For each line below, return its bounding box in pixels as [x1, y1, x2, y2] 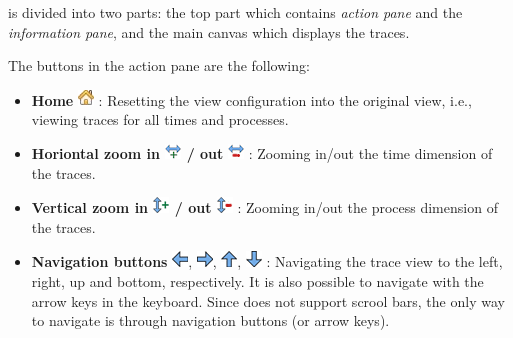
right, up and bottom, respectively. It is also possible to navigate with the [31, 270, 484, 291]
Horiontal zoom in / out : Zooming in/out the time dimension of [31, 142, 493, 163]
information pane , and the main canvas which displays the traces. [8, 21, 410, 42]
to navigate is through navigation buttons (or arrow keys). [31, 310, 390, 331]
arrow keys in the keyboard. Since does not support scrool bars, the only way [31, 290, 505, 311]
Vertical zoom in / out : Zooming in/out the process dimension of [31, 197, 498, 218]
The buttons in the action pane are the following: [8, 55, 310, 76]
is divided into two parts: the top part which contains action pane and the [8, 2, 463, 22]
